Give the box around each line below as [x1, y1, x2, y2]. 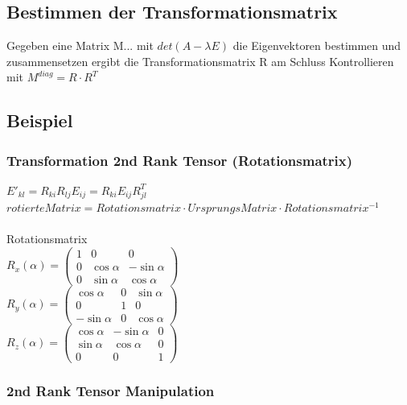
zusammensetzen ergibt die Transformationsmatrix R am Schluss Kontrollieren [6, 52, 394, 69]
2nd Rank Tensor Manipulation [6, 380, 215, 400]
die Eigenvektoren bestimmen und [232, 37, 401, 54]
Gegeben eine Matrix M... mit [6, 37, 154, 54]
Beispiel [6, 108, 73, 133]
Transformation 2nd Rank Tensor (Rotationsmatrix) [6, 150, 353, 170]
